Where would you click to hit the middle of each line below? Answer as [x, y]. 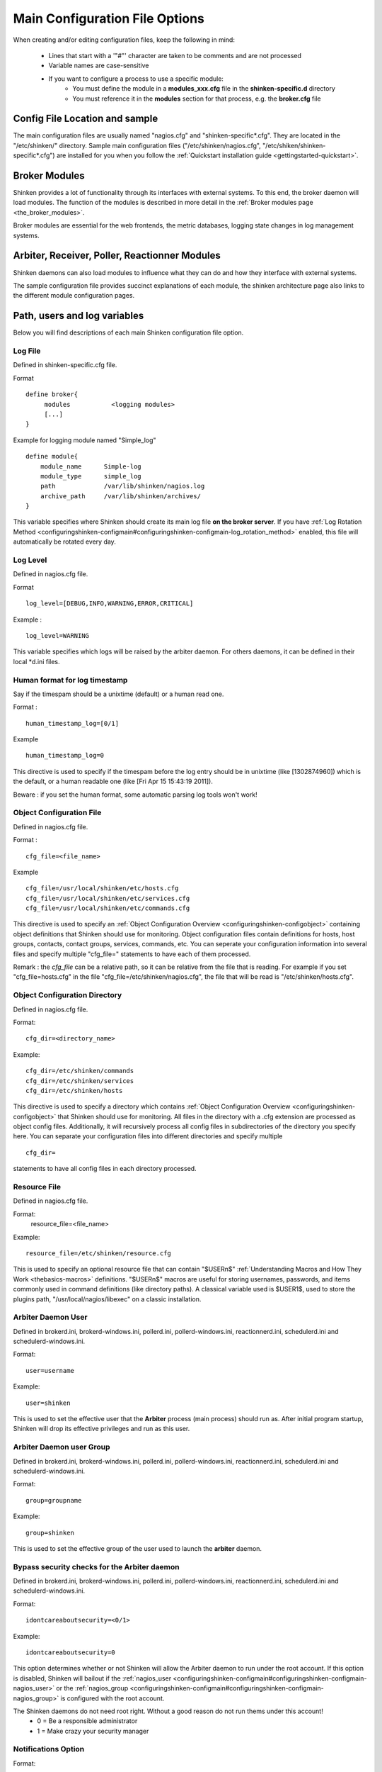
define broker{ [52, 394]
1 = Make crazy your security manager [93, 1731]
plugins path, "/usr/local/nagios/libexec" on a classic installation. [107, 1299]
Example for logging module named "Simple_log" [85, 440]
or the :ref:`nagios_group [92, 1688]
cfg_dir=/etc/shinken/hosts [74, 1090]
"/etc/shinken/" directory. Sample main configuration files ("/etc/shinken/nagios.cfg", [137, 145]
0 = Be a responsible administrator [87, 1721]
